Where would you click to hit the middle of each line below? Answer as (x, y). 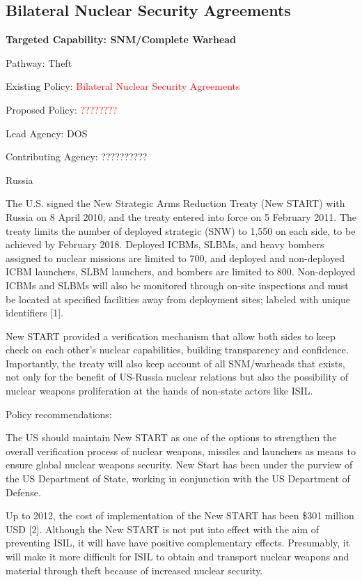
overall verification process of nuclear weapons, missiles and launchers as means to (181, 451)
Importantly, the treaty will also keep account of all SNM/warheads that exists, (175, 363)
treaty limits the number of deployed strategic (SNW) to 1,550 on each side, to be (181, 230)
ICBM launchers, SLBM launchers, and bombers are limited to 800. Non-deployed (181, 271)
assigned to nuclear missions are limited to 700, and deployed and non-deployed (175, 258)
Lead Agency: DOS (47, 133)
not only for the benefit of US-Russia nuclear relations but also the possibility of (177, 377)
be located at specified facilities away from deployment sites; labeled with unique (178, 299)
